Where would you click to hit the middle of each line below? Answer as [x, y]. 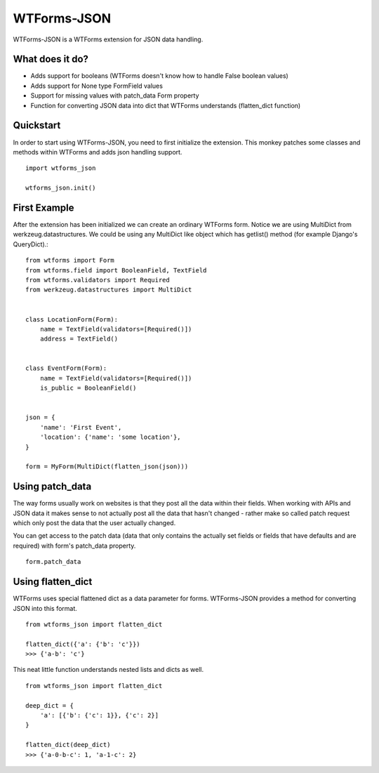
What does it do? [51, 59]
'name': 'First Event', [81, 427]
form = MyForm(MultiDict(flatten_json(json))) [107, 467]
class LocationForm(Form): [72, 319]
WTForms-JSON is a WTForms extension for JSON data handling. [108, 39]
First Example [44, 207]
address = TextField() [79, 339]
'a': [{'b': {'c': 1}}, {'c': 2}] [99, 715]
